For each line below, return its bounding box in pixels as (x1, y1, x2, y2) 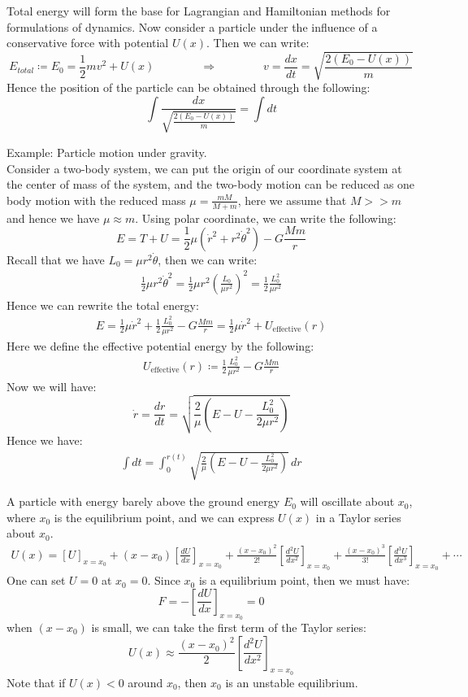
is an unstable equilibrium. (225, 673, 358, 690)
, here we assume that (237, 191, 347, 208)
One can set (6, 572, 66, 589)
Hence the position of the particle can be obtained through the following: (6, 79, 370, 96)
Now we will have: (6, 377, 97, 394)
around (128, 673, 163, 690)
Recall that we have (6, 250, 105, 268)
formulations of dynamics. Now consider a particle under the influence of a (6, 18, 378, 35)
